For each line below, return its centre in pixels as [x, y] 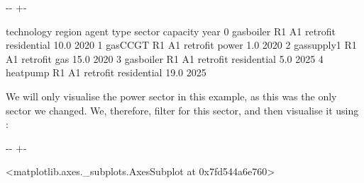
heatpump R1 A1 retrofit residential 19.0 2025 [106, 72]
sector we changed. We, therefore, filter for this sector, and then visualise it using [182, 110]
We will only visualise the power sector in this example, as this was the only [171, 96]
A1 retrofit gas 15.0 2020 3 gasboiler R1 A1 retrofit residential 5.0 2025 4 [165, 58]
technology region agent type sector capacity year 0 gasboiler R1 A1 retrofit [171, 31]
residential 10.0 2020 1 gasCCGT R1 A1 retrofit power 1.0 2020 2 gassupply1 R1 [181, 45]
